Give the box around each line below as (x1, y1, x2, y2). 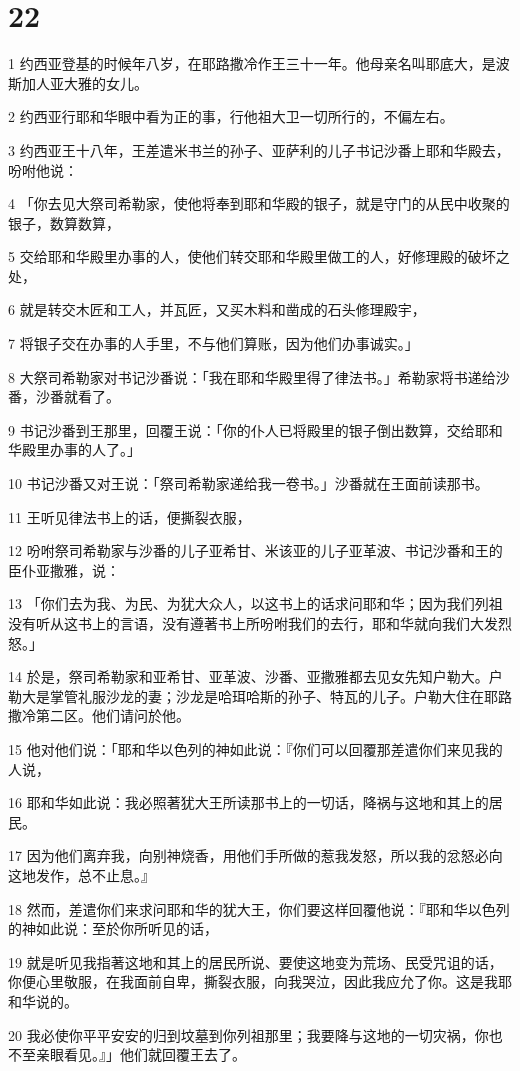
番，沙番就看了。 (8, 386, 120, 407)
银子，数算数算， (8, 212, 120, 233)
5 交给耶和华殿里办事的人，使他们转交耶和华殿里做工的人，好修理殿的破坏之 (8, 246, 510, 267)
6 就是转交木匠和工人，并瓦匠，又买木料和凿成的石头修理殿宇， (8, 299, 426, 320)
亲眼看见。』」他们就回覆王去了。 (35, 1044, 246, 1065)
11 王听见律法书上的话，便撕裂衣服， (8, 506, 251, 527)
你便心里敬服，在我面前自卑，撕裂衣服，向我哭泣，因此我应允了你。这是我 (8, 971, 498, 992)
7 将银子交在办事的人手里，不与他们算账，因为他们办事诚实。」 (8, 333, 419, 354)
